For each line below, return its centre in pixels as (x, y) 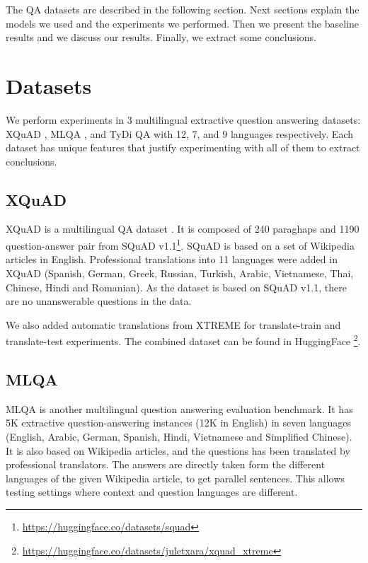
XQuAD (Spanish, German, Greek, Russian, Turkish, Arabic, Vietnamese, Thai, (180, 273)
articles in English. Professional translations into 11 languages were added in (172, 259)
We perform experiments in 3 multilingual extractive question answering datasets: (183, 119)
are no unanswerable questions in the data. (99, 301)
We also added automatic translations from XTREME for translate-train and (173, 324)
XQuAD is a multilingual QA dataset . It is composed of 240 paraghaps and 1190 (183, 229)
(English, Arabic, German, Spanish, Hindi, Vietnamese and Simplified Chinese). (179, 436)
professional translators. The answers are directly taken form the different (166, 464)
